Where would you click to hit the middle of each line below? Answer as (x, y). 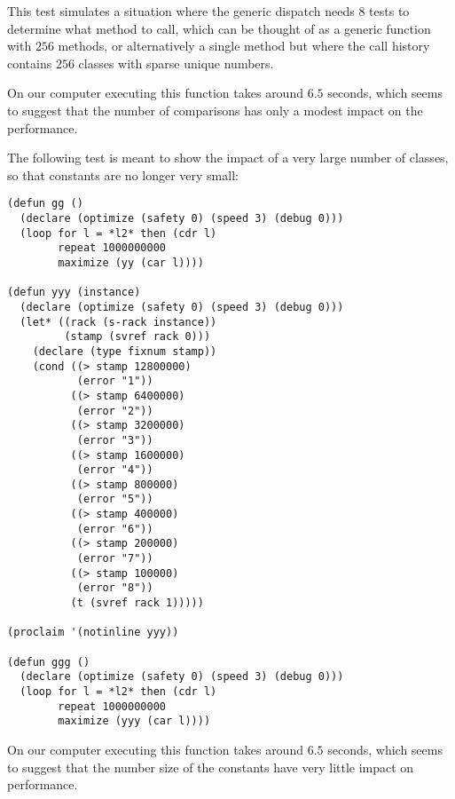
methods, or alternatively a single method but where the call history (244, 46)
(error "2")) (115, 411)
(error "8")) (115, 588)
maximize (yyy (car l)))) (134, 721)
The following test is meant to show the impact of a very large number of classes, (228, 158)
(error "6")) (115, 529)
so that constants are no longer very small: (123, 174)
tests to (389, 11)
